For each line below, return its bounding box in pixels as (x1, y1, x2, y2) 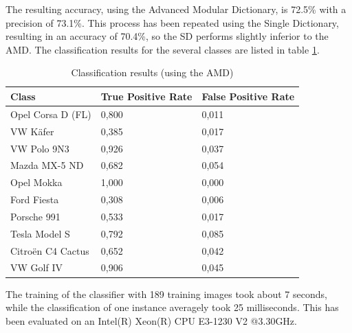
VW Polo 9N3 (10, 141, 69, 155)
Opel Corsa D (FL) (10, 106, 91, 121)
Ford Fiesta (10, 192, 59, 207)
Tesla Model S (10, 226, 70, 240)
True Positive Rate (100, 89, 192, 103)
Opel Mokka (10, 175, 63, 190)
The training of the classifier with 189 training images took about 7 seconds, (5, 286, 327, 301)
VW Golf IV (10, 260, 63, 275)
